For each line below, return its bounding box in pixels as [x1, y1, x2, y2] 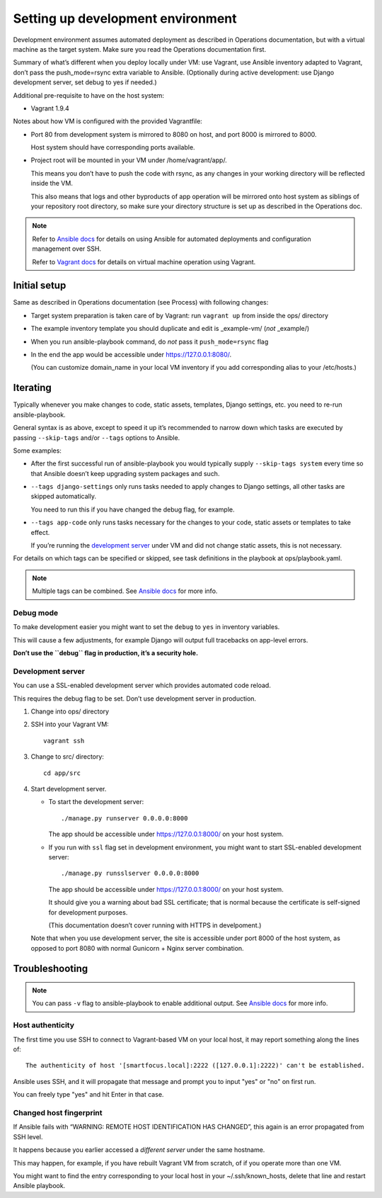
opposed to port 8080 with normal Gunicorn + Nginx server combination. [30, 944, 244, 952]
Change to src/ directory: [30, 752, 104, 761]
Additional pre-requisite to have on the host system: [13, 91, 165, 99]
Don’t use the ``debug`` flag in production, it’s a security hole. [13, 649, 198, 657]
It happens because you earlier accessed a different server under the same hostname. [13, 1146, 265, 1154]
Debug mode [13, 608, 59, 618]
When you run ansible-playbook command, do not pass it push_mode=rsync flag [30, 337, 269, 346]
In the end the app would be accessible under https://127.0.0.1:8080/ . [30, 351, 232, 359]
